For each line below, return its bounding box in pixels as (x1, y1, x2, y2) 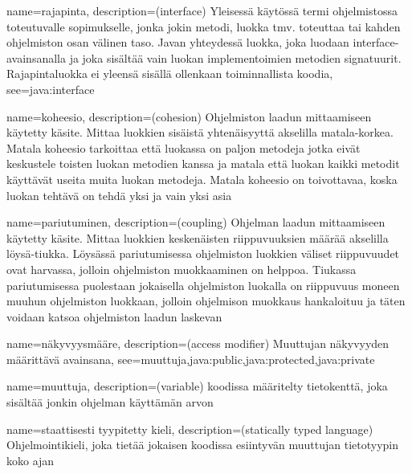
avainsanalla (6, 49, 66, 66)
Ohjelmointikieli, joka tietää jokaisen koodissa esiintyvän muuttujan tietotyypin (6, 436, 399, 453)
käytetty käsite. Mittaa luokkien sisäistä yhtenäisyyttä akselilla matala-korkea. (6, 124, 394, 141)
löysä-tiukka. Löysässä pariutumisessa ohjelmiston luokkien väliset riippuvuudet (6, 245, 400, 262)
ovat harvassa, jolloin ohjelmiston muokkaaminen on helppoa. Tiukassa (6, 260, 357, 277)
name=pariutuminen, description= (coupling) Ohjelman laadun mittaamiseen (6, 214, 385, 231)
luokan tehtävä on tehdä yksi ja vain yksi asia (6, 186, 232, 203)
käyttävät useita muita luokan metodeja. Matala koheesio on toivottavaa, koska (6, 170, 398, 187)
